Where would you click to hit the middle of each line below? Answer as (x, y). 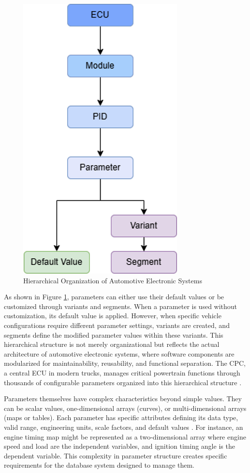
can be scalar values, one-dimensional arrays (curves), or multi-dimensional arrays (125, 408)
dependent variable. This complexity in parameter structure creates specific (116, 455)
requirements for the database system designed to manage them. (99, 465)
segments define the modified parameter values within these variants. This (114, 334)
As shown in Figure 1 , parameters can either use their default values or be (114, 297)
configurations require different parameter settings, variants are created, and (117, 325)
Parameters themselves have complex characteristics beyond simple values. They (123, 399)
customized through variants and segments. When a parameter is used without (121, 306)
